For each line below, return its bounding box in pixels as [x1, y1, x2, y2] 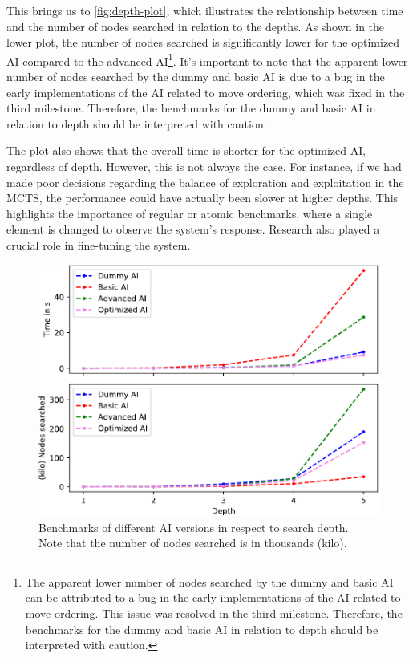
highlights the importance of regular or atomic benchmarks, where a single [6, 205, 373, 221]
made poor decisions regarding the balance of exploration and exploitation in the [6, 173, 404, 190]
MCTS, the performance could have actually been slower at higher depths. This [6, 189, 399, 206]
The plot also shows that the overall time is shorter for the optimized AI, [6, 142, 366, 159]
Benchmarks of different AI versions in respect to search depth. [38, 518, 349, 535]
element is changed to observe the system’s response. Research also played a [6, 221, 380, 238]
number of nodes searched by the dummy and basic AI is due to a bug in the [6, 68, 385, 85]
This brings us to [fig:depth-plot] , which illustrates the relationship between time [6, 2, 403, 18]
